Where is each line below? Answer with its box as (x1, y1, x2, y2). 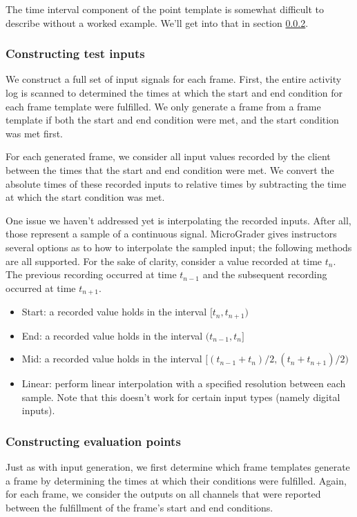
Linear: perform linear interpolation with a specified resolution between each (21, 376, 346, 391)
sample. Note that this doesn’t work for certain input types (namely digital (21, 389, 340, 404)
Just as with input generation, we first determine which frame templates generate (6, 460, 350, 474)
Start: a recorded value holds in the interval (21, 304, 207, 319)
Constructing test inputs (6, 45, 145, 62)
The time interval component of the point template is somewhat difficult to (6, 2, 324, 16)
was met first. (6, 126, 64, 140)
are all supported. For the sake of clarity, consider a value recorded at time (6, 253, 322, 268)
